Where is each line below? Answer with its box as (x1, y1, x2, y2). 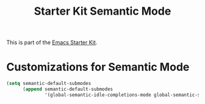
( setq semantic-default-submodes (6, 81, 92, 87)
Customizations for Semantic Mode (6, 60, 190, 74)
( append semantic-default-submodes (22, 86, 113, 92)
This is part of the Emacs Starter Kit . (6, 39, 98, 46)
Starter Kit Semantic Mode (34, 4, 171, 18)
